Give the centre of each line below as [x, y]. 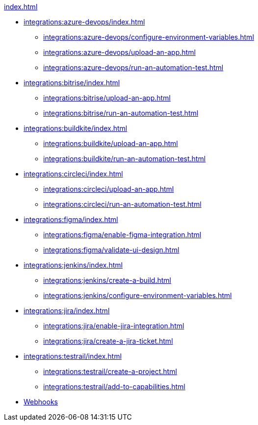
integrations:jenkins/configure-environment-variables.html [138, 295]
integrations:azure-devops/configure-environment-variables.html [149, 37]
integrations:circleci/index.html [73, 174]
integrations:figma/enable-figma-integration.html [122, 235]
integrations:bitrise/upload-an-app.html [107, 98]
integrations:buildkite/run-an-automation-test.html [125, 159]
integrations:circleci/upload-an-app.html [109, 189]
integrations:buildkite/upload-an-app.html [111, 143]
